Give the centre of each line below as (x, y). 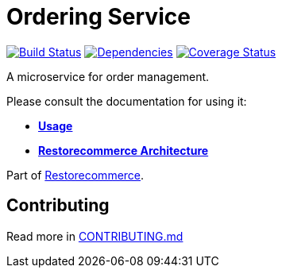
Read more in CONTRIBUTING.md (95, 236)
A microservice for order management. (108, 76)
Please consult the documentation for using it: (127, 101)
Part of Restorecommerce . (75, 175)
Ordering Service (99, 17)
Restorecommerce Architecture (124, 150)
